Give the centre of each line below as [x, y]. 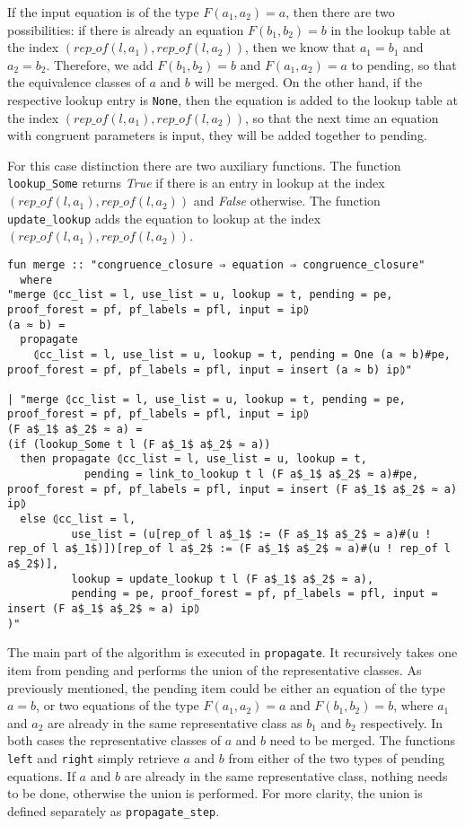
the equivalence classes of [76, 82]
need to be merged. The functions [362, 740]
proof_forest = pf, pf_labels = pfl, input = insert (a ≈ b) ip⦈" [210, 369]
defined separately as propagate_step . [114, 810]
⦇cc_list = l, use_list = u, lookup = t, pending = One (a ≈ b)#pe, [241, 354]
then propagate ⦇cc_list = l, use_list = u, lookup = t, [193, 459]
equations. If [41, 775]
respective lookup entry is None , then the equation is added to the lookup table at [232, 99]
